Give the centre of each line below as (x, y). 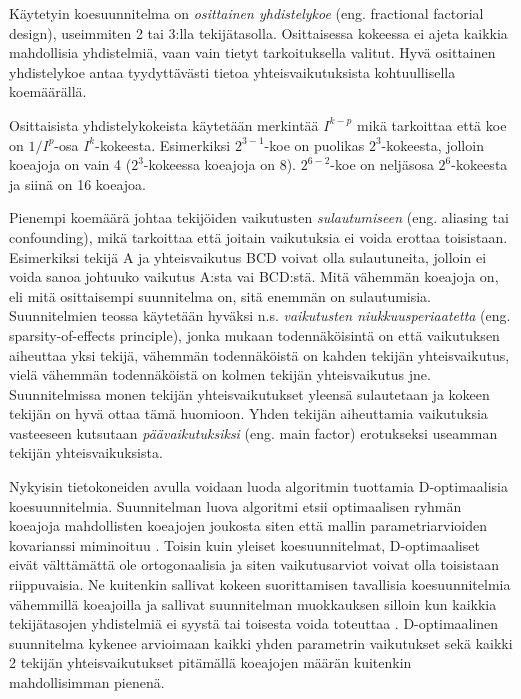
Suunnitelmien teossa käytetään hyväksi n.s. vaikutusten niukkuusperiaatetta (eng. (260, 315)
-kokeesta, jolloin (432, 144)
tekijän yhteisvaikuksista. (86, 452)
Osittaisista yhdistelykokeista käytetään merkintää (164, 124)
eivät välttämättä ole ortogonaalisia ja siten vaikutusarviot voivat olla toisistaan (254, 564)
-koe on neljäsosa (382, 164)
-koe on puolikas (314, 144)
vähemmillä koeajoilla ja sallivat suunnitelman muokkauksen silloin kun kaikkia (253, 603)
